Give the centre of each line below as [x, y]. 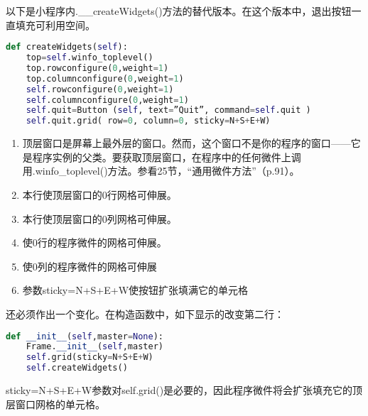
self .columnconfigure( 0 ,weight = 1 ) [107, 100]
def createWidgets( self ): [67, 47]
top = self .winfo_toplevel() [90, 58]
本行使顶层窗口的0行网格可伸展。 [99, 194]
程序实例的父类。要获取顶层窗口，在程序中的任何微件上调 [167, 157]
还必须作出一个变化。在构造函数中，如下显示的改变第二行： [145, 313]
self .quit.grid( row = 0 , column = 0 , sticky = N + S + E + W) [148, 121]
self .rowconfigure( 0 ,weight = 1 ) [100, 89]
